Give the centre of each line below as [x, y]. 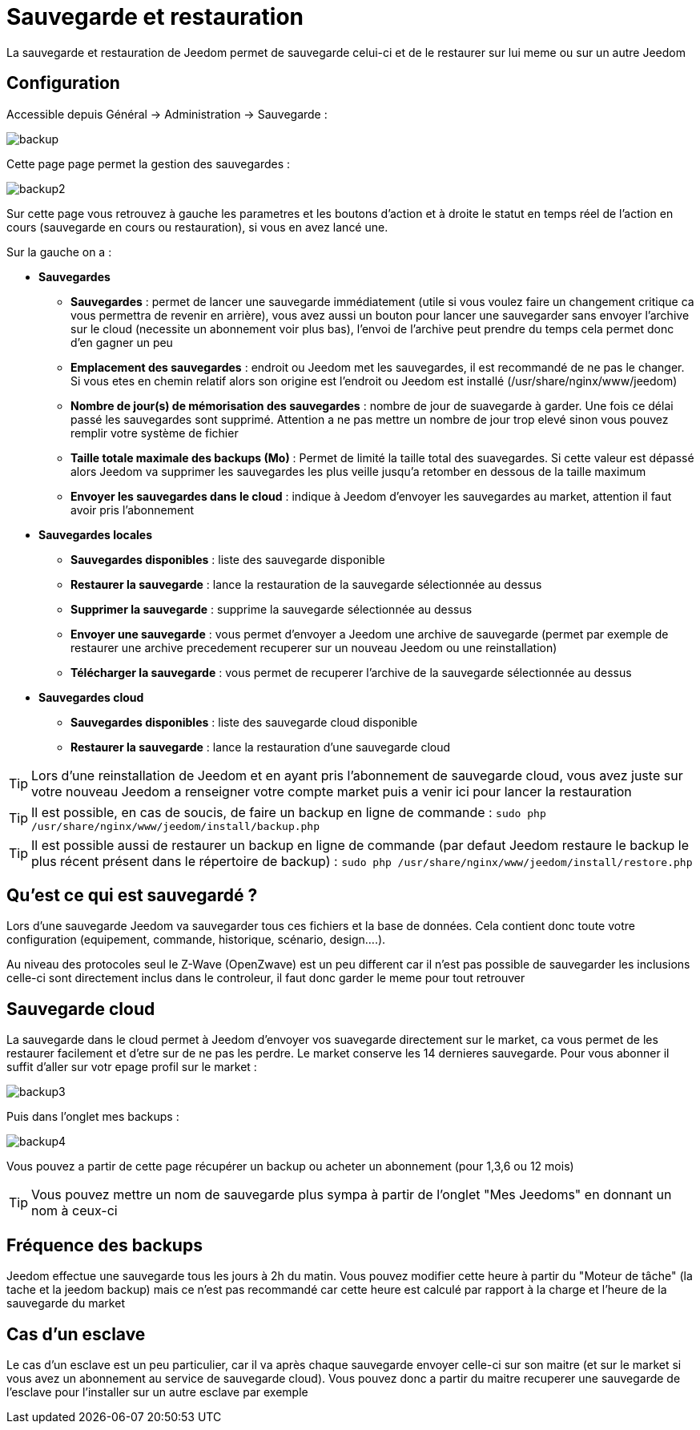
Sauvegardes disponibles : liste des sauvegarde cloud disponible [244, 722]
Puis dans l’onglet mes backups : [93, 1117]
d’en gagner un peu [122, 342]
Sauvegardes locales [96, 534]
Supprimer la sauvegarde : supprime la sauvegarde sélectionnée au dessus [272, 609]
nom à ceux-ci [74, 1211]
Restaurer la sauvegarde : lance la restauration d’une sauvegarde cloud [261, 747]
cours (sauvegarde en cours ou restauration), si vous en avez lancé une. [197, 227]
